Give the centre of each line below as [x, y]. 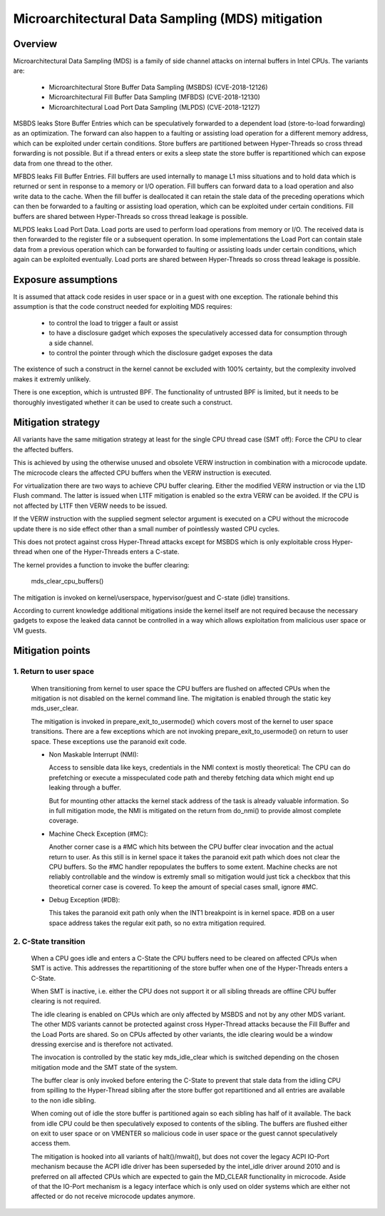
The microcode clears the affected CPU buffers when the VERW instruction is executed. [142, 472]
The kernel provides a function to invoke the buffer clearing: [101, 565]
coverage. [63, 821]
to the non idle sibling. [63, 1100]
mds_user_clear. [55, 708]
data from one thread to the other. [63, 163]
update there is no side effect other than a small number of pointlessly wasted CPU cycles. [147, 528]
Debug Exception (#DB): [84, 900]
